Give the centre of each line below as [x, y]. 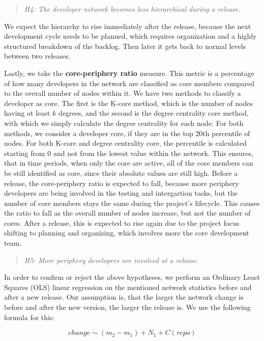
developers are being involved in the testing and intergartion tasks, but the [121, 193]
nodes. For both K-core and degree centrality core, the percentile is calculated [125, 143]
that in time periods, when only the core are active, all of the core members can [129, 163]
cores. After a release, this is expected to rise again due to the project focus [122, 222]
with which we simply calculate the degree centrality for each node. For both [124, 123]
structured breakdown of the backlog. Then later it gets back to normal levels [125, 46]
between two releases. [37, 56]
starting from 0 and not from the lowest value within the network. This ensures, [129, 153]
